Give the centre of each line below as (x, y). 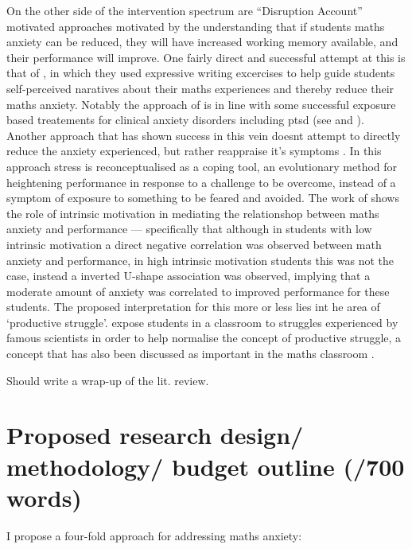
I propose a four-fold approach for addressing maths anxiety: (154, 535)
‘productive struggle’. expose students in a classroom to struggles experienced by (202, 322)
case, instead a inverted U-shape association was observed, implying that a (189, 276)
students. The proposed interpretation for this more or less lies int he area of (193, 307)
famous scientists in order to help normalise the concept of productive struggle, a (204, 338)
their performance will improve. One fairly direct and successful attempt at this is (206, 57)
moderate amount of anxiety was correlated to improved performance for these (198, 291)
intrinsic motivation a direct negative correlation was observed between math (194, 244)
